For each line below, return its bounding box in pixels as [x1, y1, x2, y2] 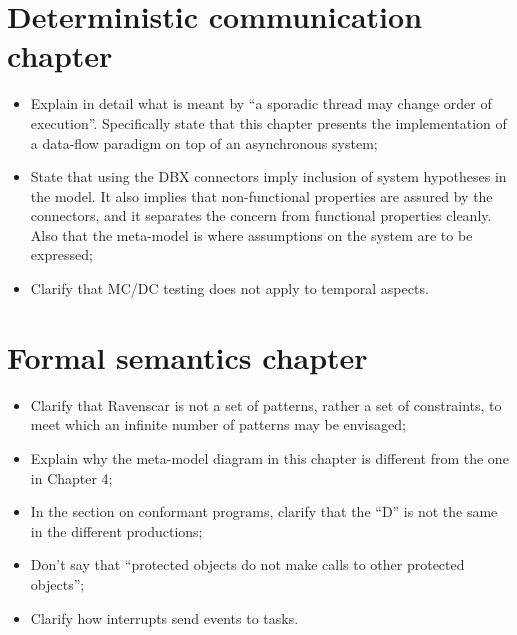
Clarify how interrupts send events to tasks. [30, 607, 299, 628]
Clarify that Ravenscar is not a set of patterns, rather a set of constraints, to [30, 394, 502, 415]
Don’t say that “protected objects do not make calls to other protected [30, 554, 465, 575]
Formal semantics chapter [7, 336, 368, 377]
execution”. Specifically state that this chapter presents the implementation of [30, 112, 507, 133]
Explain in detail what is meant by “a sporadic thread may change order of [30, 93, 492, 114]
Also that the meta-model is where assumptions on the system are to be [30, 224, 473, 245]
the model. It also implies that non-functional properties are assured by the [30, 185, 493, 206]
